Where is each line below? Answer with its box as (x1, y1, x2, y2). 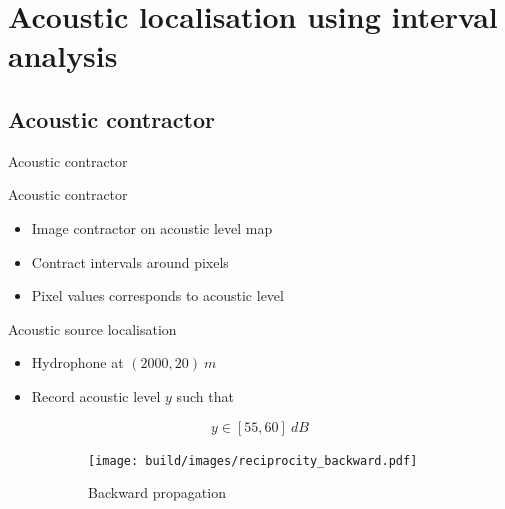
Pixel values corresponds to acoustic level (31, 285, 284, 306)
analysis (8, 35, 118, 76)
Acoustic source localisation (8, 318, 177, 339)
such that (176, 385, 234, 406)
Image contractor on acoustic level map (31, 217, 273, 238)
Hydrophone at (31, 352, 124, 373)
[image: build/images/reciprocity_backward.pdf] (88, 453, 418, 468)
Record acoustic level (31, 385, 161, 406)
